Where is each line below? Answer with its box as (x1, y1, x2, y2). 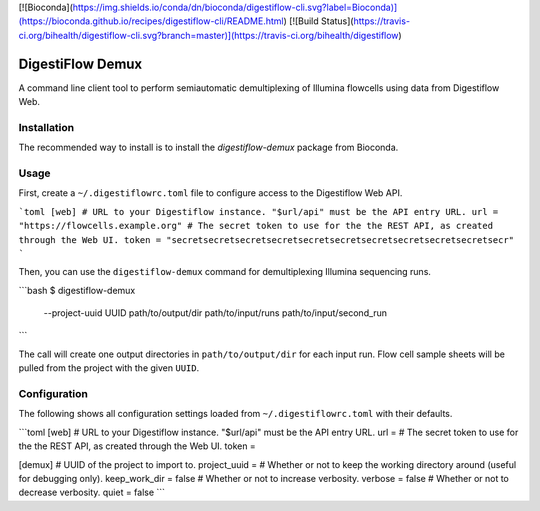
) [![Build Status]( (283, 15, 354, 27)
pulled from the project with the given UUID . (18, 362, 200, 374)
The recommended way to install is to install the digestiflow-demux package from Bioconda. (18, 141, 399, 154)
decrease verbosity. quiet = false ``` (18, 486, 165, 499)
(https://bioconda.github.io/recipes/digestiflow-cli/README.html (18, 15, 284, 27)
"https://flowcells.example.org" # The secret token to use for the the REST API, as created (18, 220, 494, 232)
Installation (18, 120, 75, 134)
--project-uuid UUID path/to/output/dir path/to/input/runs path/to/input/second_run (43, 307, 388, 319)
